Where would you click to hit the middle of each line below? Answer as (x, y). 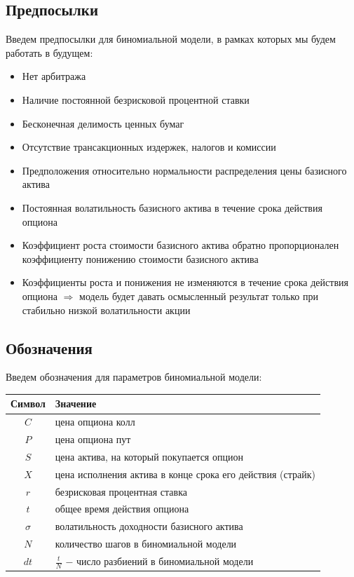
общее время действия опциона (122, 509)
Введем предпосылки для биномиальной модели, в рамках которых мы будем (171, 39)
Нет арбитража (54, 76)
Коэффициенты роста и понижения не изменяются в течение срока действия (185, 282)
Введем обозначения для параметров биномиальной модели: (134, 377)
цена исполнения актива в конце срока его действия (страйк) (185, 474)
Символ (28, 403)
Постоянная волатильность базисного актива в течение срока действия (172, 207)
